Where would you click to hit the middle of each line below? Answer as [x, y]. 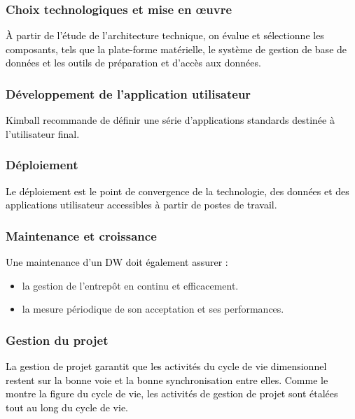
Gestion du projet [57, 340]
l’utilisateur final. [43, 133]
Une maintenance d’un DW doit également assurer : [117, 262]
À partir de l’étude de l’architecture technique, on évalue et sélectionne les [165, 35]
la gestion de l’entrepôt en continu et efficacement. [130, 285]
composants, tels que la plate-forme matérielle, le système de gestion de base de [176, 49]
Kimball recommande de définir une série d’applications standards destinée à [170, 120]
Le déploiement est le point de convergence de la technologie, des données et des [177, 191]
